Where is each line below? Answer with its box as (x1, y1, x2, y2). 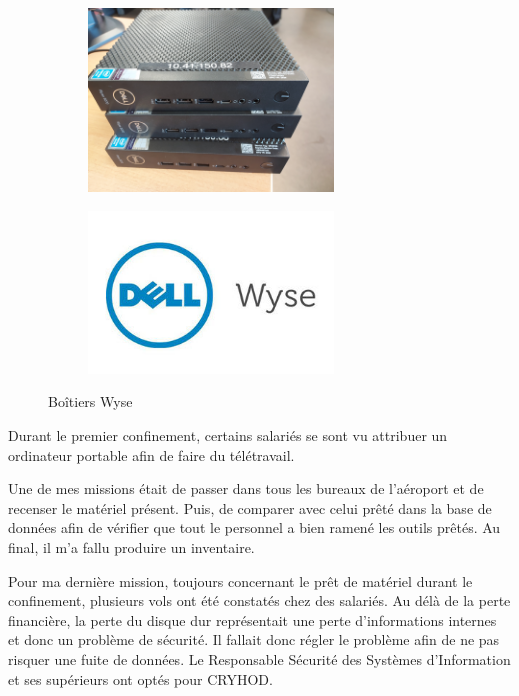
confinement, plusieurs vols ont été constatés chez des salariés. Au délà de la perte (8, 590, 511, 611)
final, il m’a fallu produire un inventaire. (8, 537, 255, 558)
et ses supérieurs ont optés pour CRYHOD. (8, 668, 273, 689)
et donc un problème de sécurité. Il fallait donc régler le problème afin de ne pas (8, 629, 500, 650)
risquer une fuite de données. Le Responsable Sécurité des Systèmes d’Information (8, 649, 511, 669)
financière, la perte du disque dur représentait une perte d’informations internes (8, 609, 497, 630)
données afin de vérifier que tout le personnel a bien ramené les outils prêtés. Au (8, 517, 501, 538)
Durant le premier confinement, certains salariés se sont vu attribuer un (8, 425, 448, 446)
